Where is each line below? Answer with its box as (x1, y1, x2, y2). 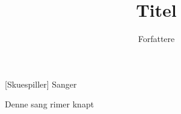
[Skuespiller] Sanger (5, 77, 77, 90)
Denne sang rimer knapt (5, 98, 94, 110)
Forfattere (138, 32, 175, 45)
